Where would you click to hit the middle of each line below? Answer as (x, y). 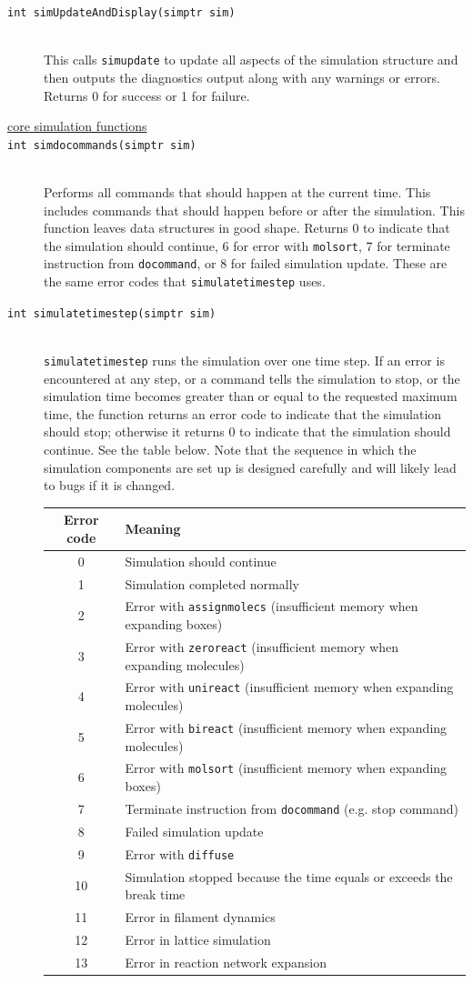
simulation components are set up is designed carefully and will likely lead (250, 467)
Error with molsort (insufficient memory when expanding (286, 768)
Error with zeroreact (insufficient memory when (262, 646)
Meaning (153, 529)
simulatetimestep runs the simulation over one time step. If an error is (244, 360)
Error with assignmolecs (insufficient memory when (272, 606)
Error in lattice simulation (198, 939)
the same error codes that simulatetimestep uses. (185, 281)
